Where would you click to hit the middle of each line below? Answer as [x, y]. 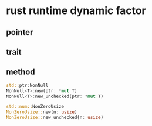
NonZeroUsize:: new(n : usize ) [42, 112]
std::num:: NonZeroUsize [35, 107]
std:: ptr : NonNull [27, 85]
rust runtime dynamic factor [76, 11]
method [21, 72]
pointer [20, 32]
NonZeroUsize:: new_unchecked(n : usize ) [55, 118]
